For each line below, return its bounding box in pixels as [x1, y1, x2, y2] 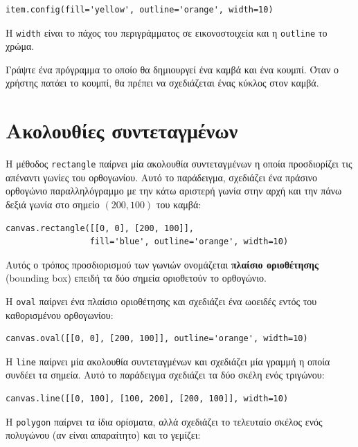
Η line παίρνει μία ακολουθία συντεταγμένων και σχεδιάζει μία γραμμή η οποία [6, 354, 330, 368]
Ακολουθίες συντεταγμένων [6, 116, 238, 145]
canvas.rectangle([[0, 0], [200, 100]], [6, 223, 195, 233]
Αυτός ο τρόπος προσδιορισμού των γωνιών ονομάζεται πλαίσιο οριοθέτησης [6, 257, 319, 271]
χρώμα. [6, 39, 35, 53]
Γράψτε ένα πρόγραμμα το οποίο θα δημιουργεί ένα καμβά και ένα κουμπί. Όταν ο [6, 62, 339, 76]
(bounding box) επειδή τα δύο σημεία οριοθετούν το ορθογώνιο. [6, 271, 267, 285]
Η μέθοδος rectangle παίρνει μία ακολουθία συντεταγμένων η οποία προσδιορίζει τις [6, 156, 352, 171]
